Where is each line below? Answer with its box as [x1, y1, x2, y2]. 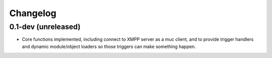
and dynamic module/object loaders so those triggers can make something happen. [22, 43, 196, 49]
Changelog [9, 8, 56, 19]
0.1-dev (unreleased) [9, 22, 81, 31]
